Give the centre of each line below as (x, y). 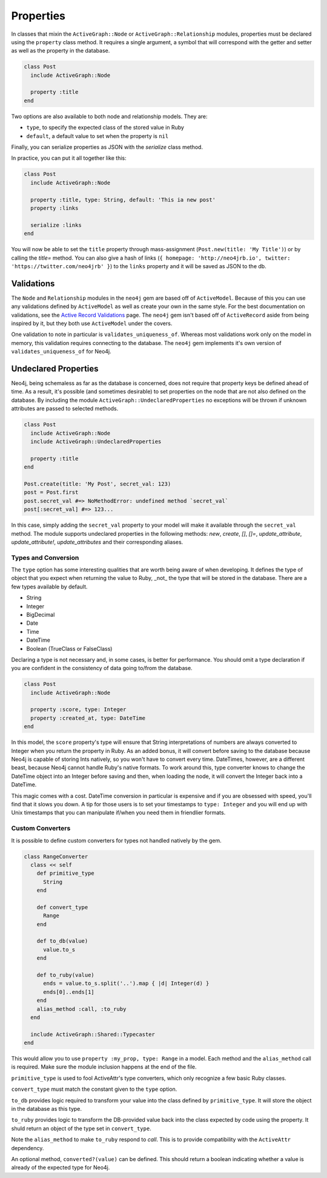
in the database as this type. (46, 1109)
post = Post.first (51, 492)
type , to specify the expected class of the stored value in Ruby (105, 128)
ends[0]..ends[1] (69, 992)
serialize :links (56, 225)
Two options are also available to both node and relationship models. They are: (110, 116)
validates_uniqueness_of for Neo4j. (61, 352)
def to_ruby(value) (66, 975)
